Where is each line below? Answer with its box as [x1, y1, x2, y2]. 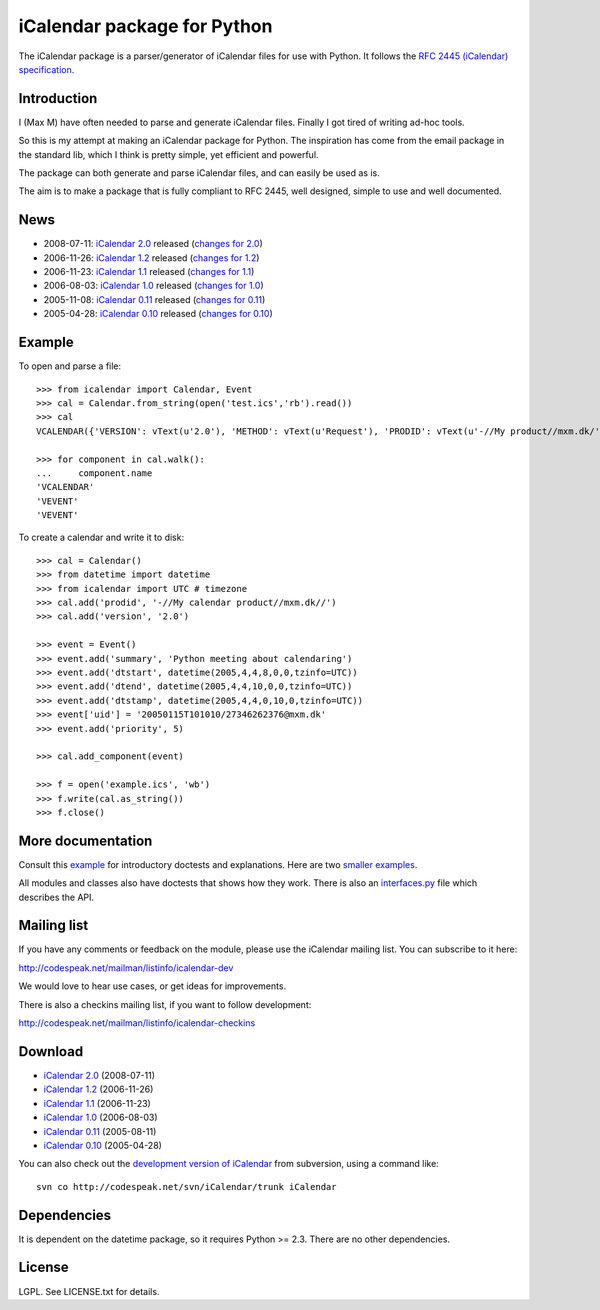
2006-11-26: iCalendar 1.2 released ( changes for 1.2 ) [43, 251, 260, 264]
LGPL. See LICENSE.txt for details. [18, 1285, 160, 1297]
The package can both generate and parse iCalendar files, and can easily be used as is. [18, 167, 380, 179]
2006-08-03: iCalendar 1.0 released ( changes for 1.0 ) [43, 280, 264, 292]
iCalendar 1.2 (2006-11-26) [43, 1083, 154, 1095]
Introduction [18, 90, 98, 107]
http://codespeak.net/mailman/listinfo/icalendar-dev [18, 961, 234, 974]
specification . [18, 63, 75, 75]
